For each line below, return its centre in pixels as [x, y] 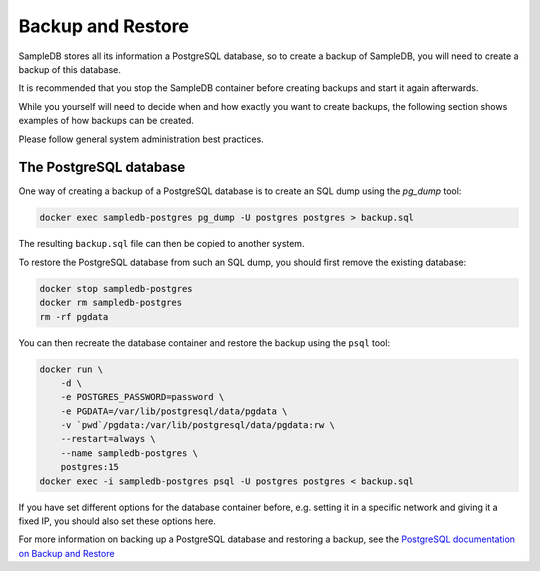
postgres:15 [90, 467]
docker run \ [71, 369]
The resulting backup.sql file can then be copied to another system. [161, 244]
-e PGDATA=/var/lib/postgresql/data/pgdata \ [174, 411]
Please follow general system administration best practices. [141, 139]
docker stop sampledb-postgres [116, 288]
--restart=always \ [108, 439]
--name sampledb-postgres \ [129, 453]
